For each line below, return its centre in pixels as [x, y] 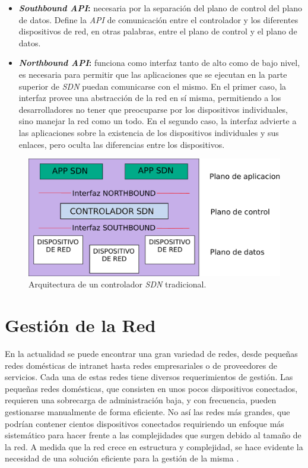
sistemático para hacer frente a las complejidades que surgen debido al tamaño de [153, 435]
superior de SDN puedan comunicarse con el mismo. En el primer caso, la [153, 86]
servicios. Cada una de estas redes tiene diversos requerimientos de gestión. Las [149, 377]
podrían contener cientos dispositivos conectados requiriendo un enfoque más [145, 423]
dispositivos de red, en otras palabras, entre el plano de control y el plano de [158, 31]
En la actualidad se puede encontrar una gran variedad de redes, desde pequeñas [151, 353]
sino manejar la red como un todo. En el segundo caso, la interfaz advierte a [158, 121]
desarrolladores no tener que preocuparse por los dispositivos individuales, [153, 109]
